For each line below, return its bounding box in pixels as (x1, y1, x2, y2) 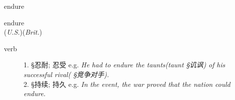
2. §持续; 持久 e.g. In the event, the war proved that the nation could (24, 79, 231, 89)
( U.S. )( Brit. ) (4, 27, 42, 37)
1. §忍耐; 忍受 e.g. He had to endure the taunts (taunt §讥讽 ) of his (24, 60, 225, 70)
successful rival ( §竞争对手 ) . (24, 69, 109, 79)
